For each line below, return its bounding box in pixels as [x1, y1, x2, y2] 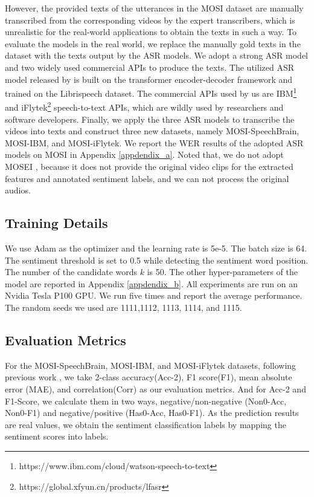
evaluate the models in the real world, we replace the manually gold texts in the [5, 37, 301, 50]
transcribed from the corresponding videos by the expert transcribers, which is [5, 13, 295, 26]
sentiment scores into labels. [5, 430, 109, 443]
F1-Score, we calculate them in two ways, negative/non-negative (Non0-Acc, [5, 394, 287, 407]
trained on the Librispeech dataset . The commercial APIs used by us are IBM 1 [5, 85, 297, 99]
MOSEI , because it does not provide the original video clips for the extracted [5, 160, 293, 173]
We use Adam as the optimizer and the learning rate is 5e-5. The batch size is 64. [5, 242, 307, 255]
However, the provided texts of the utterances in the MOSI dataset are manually [5, 2, 304, 14]
